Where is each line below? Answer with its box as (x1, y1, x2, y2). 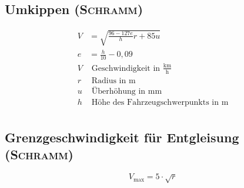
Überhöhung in (91, 87, 146, 95)
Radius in (91, 76, 126, 85)
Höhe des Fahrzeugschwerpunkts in (91, 98, 219, 107)
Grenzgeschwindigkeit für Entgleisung (5, 128, 239, 146)
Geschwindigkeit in (91, 64, 161, 73)
